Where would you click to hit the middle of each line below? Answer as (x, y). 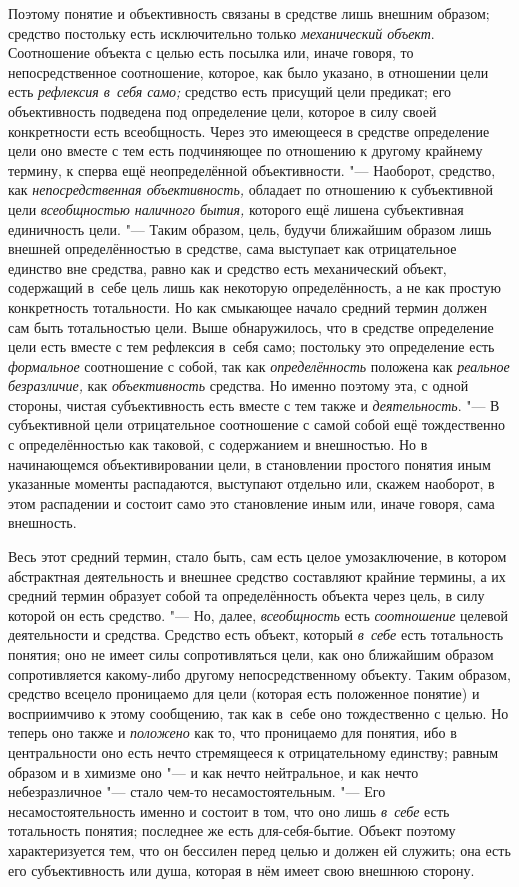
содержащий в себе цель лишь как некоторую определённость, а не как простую (254, 287)
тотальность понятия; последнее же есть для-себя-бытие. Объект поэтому (232, 830)
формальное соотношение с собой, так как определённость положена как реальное (259, 365)
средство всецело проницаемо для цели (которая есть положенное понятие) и (244, 693)
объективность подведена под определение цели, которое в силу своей (222, 110)
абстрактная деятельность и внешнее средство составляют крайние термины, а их (257, 575)
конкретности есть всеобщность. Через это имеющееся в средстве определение (249, 130)
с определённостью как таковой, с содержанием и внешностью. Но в (218, 444)
